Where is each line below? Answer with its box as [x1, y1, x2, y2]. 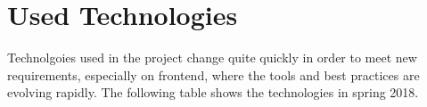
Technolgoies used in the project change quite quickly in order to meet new [7, 48, 417, 67]
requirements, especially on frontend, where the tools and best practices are [7, 65, 420, 84]
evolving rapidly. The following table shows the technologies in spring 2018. [7, 83, 419, 102]
